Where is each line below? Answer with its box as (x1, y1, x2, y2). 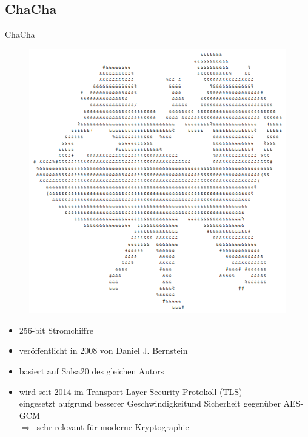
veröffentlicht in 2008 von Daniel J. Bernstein (19, 344, 188, 357)
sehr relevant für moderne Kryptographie (36, 421, 189, 433)
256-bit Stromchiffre (19, 323, 93, 336)
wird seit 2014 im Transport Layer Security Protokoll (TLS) (19, 385, 243, 397)
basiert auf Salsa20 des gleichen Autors (19, 364, 164, 377)
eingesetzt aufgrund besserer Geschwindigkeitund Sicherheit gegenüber (19, 397, 281, 410)
